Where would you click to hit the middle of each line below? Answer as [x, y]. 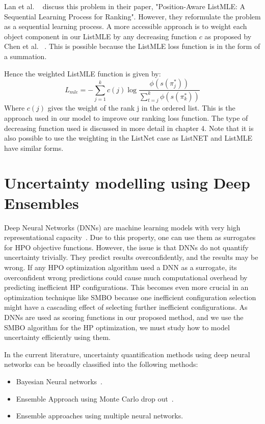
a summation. [25, 56]
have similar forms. [34, 148]
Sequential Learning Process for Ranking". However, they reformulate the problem [132, 16]
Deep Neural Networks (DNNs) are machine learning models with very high [122, 227]
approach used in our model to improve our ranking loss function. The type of [126, 117]
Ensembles [42, 203]
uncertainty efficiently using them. [57, 337]
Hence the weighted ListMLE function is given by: [83, 73]
